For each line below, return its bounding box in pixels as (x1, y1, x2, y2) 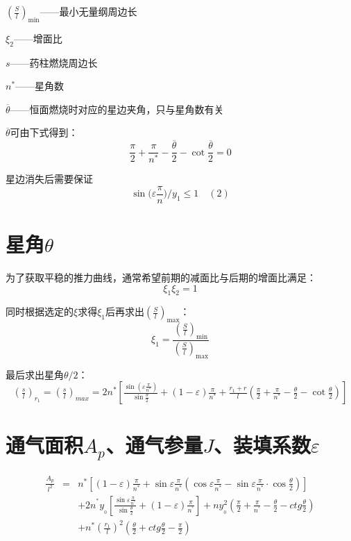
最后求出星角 (6, 367, 64, 381)
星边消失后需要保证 (6, 172, 93, 186)
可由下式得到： (10, 125, 78, 140)
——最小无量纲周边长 (40, 4, 137, 18)
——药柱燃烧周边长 (10, 55, 98, 69)
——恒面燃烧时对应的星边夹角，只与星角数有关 (10, 101, 224, 116)
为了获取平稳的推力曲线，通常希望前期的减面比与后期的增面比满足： (6, 269, 316, 284)
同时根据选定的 (6, 304, 74, 319)
